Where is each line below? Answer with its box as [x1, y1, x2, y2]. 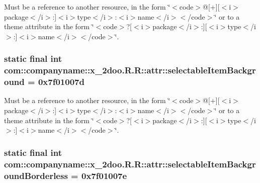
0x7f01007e [81, 169, 127, 181]
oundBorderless [4, 169, 68, 181]
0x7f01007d [38, 75, 84, 88]
